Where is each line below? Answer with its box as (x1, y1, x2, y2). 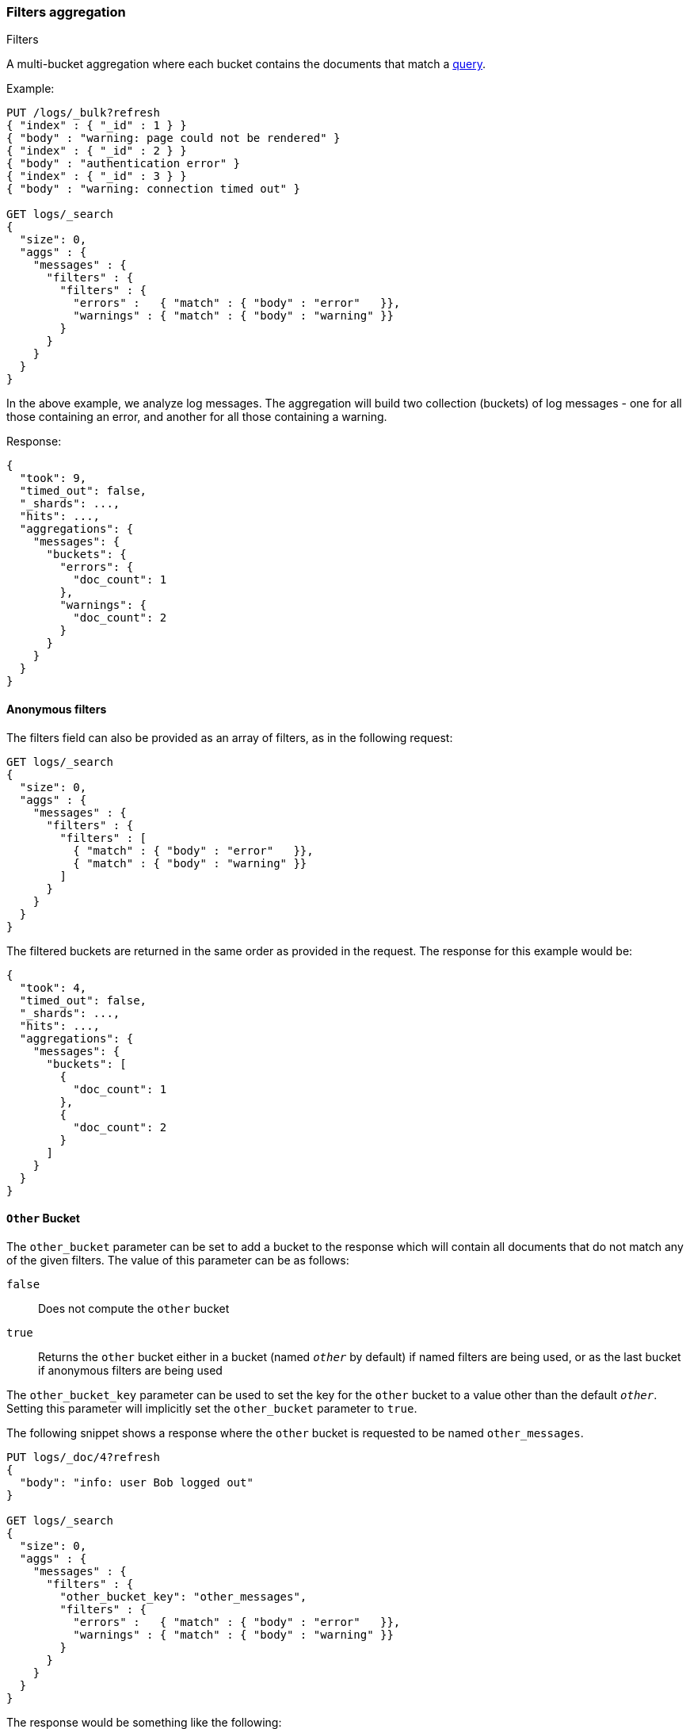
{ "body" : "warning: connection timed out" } (6, 182, 300, 196)
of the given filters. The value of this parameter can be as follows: (6, 1253, 349, 1267)
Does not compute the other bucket (38, 1301, 230, 1315)
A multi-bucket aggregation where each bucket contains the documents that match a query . (6, 57, 486, 71)
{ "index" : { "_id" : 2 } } (6, 144, 187, 158)
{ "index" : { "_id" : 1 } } (6, 119, 187, 132)
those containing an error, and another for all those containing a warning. (6, 410, 387, 424)
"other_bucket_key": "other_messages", (59, 1589, 307, 1603)
